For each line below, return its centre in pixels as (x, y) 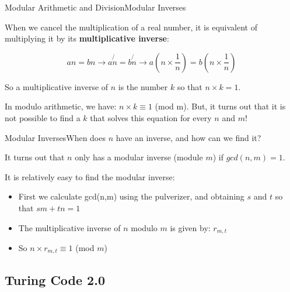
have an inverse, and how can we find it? (188, 137)
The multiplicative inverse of (69, 227)
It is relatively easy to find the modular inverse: (90, 176)
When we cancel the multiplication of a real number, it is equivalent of (131, 27)
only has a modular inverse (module (139, 157)
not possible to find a (43, 117)
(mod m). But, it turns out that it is (220, 106)
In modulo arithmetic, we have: (61, 106)
